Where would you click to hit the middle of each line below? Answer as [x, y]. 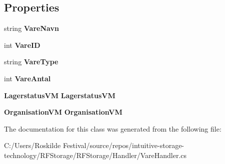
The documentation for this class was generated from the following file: [113, 128]
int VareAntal [27, 78]
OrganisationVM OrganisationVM [63, 112]
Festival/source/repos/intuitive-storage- [123, 145]
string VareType [31, 62]
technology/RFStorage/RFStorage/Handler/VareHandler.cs [95, 155]
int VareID [22, 45]
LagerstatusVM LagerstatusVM [60, 95]
